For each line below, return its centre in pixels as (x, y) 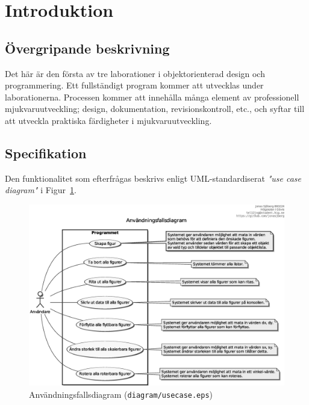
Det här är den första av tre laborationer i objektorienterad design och (135, 73)
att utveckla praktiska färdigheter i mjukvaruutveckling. (108, 120)
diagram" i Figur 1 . (41, 190)
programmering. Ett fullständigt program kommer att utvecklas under (134, 85)
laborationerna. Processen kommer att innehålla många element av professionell (152, 97)
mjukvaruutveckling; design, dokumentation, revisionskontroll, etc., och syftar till (155, 109)
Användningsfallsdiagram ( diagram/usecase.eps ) (121, 394)
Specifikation (46, 153)
